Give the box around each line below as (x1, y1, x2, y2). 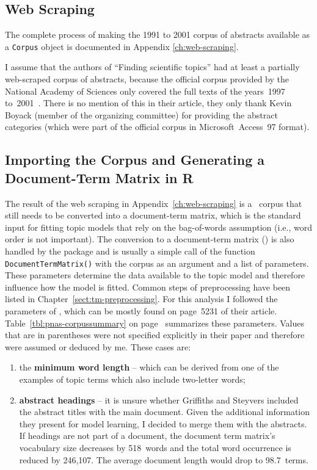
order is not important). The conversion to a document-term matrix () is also (5, 233, 294, 245)
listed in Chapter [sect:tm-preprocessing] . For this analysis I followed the (5, 292, 278, 305)
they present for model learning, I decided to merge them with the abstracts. (19, 417, 307, 430)
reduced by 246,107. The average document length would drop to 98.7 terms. (19, 453, 308, 466)
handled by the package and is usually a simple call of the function (5, 244, 255, 257)
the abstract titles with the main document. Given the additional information (19, 405, 310, 418)
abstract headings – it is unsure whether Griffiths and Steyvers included (19, 393, 299, 406)
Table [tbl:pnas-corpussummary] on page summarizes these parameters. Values (5, 316, 305, 329)
